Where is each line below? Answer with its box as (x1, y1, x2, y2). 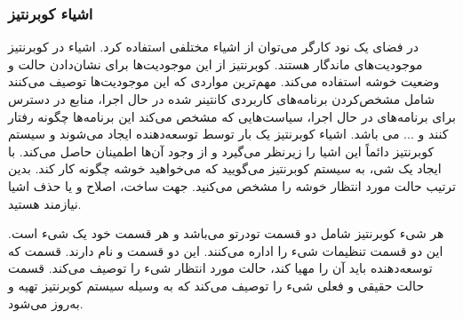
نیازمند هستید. (8, 194, 82, 212)
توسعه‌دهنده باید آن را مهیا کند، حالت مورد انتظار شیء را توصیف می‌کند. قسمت (8, 259, 433, 277)
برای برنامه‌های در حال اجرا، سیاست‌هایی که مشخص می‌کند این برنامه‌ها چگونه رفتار (8, 107, 456, 125)
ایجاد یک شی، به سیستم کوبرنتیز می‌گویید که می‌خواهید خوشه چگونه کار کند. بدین (8, 159, 442, 178)
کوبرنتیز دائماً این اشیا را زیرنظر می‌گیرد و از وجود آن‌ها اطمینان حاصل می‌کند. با (8, 141, 435, 160)
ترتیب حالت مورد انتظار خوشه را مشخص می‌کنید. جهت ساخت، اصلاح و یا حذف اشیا (8, 176, 456, 195)
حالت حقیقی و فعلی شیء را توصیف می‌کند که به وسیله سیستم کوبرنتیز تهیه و (8, 275, 425, 294)
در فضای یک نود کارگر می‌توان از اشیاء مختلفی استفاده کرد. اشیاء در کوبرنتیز (8, 37, 419, 56)
